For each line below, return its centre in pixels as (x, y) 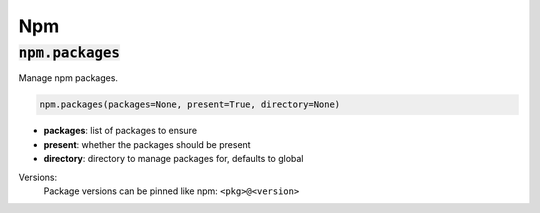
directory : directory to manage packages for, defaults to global (173, 159)
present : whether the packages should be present (147, 144)
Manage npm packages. (68, 78)
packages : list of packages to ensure (120, 131)
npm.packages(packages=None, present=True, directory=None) (190, 104)
